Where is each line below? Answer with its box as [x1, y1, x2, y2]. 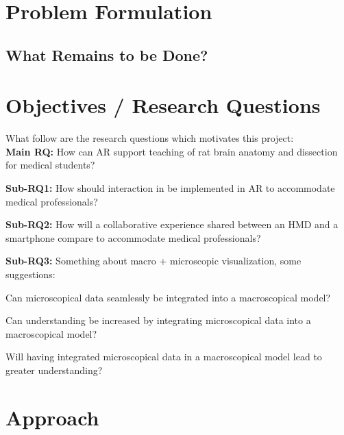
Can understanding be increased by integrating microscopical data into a [5, 313, 311, 327]
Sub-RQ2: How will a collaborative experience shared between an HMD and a [5, 217, 339, 232]
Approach [5, 403, 99, 431]
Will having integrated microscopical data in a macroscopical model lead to [5, 349, 322, 364]
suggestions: [5, 267, 56, 282]
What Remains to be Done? [5, 44, 208, 65]
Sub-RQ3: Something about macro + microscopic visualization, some [5, 253, 302, 268]
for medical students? [5, 158, 95, 172]
